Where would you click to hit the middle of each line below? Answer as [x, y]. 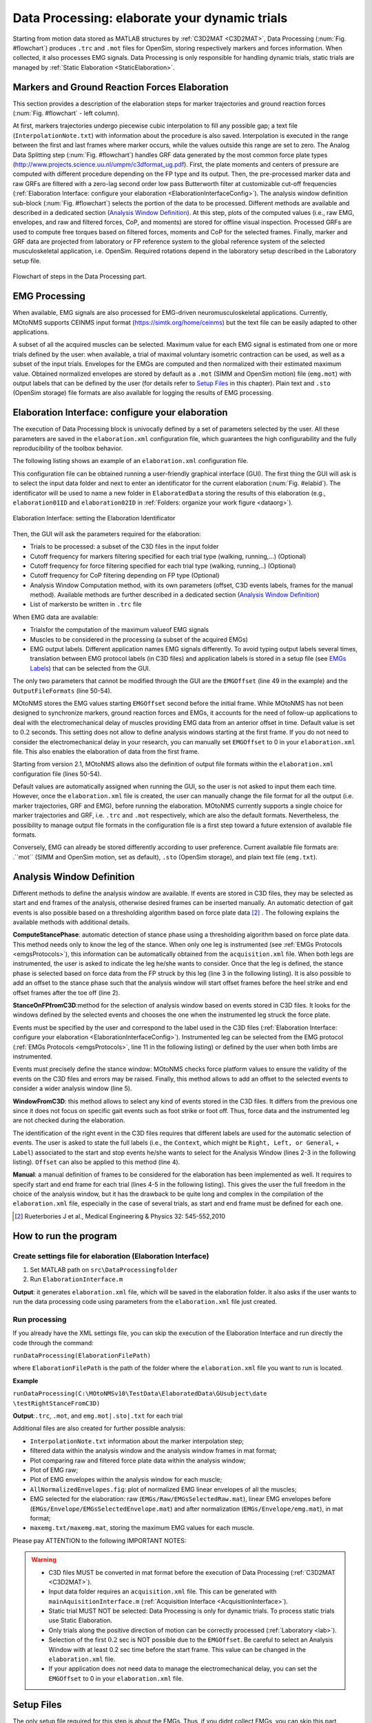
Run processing [40, 1319]
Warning [44, 1560]
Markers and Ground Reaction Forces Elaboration [121, 87]
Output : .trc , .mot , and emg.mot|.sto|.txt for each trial [98, 1416]
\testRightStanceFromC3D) [56, 1403]
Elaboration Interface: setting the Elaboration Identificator [94, 518]
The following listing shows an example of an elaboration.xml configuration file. [131, 461]
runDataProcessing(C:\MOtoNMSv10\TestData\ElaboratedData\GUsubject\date [140, 1394]
